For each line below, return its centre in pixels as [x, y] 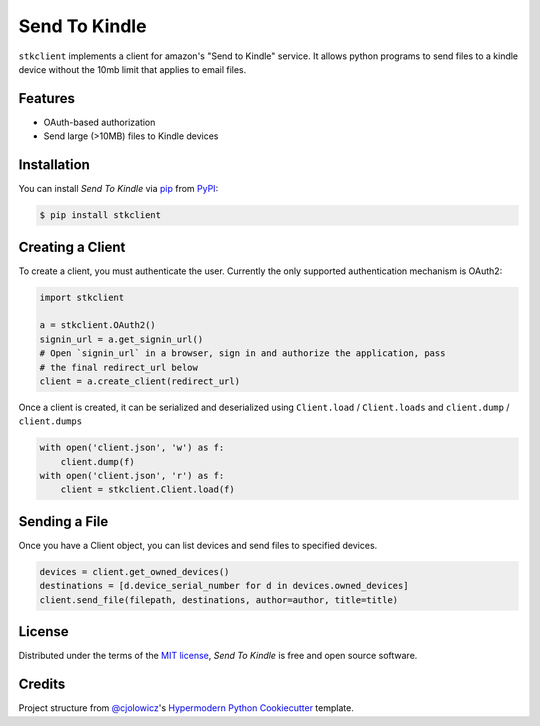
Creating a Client [72, 246]
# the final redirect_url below [119, 367]
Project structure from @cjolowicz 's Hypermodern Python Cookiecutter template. [186, 708]
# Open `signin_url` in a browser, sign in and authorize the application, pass [242, 353]
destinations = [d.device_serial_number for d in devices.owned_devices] [224, 586]
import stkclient [82, 297]
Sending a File [63, 521]
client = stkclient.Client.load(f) [147, 489]
